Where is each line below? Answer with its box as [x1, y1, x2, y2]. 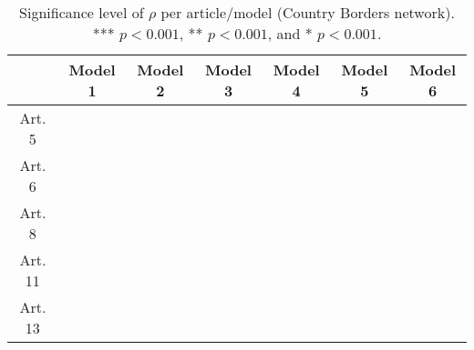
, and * [267, 23, 313, 44]
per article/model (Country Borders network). [160, 2, 455, 23]
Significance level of [19, 2, 144, 23]
